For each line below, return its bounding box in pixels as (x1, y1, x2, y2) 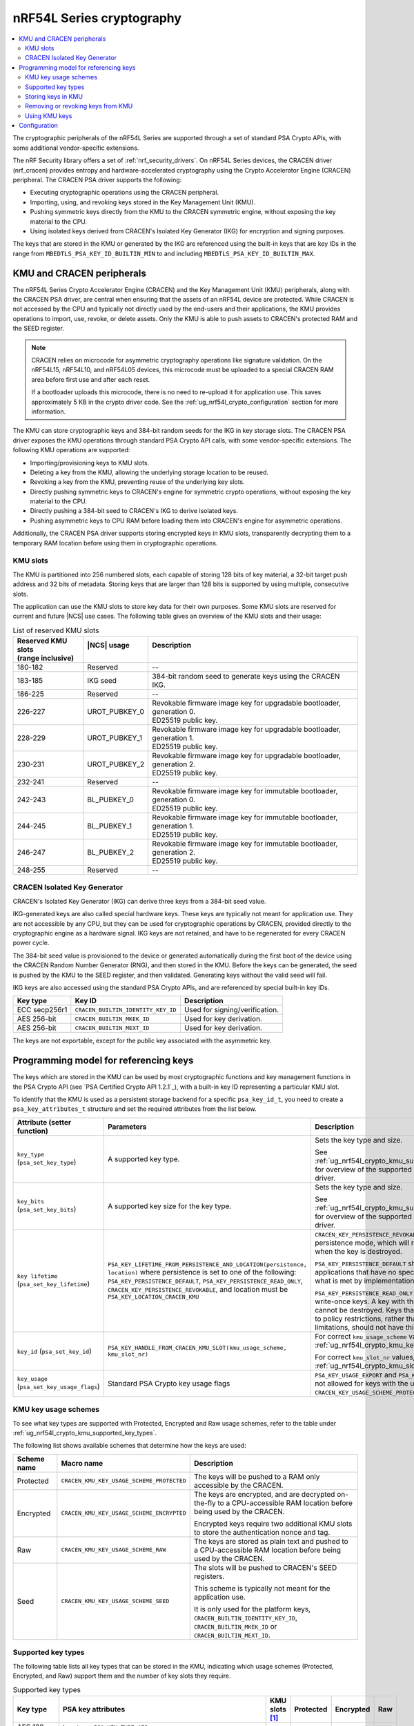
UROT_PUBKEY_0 (87, 707, 144, 717)
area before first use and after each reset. (31, 375, 150, 383)
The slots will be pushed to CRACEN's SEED (193, 1562, 337, 1572)
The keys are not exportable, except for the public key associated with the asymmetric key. (12, 1036, 272, 1045)
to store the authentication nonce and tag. (193, 1527, 331, 1537)
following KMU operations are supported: (12, 446, 130, 454)
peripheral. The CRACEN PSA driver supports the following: (12, 176, 182, 184)
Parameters (107, 1122, 147, 1132)
